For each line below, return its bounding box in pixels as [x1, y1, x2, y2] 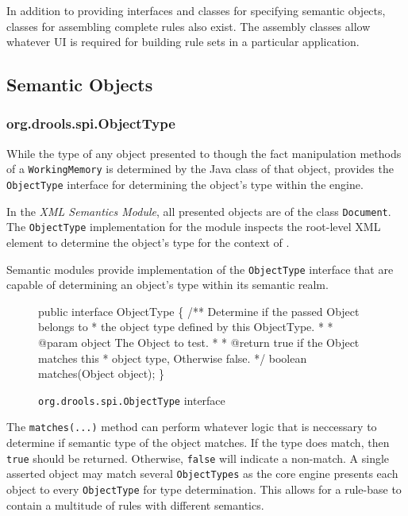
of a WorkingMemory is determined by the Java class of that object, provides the [6, 160, 394, 177]
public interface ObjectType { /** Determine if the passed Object [38, 302, 360, 319]
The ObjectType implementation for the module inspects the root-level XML [6, 218, 381, 235]
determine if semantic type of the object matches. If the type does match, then [6, 434, 390, 451]
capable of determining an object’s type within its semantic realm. [6, 276, 329, 293]
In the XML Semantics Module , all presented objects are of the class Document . [6, 202, 391, 219]
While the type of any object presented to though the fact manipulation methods [6, 144, 402, 161]
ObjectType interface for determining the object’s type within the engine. [6, 176, 364, 193]
